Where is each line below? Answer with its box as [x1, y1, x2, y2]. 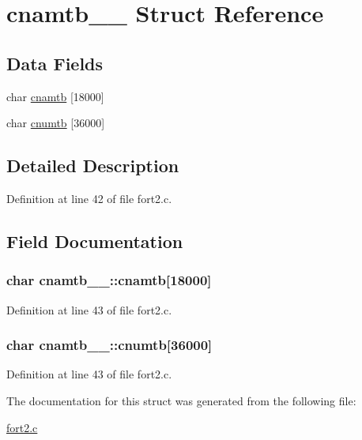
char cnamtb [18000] [6, 88, 104, 104]
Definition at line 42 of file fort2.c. [6, 190, 172, 206]
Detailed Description [6, 153, 179, 178]
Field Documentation [6, 228, 183, 253]
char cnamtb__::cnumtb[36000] [6, 335, 213, 355]
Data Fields [6, 51, 104, 75]
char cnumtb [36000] [6, 115, 105, 131]
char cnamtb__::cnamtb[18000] [6, 270, 212, 290]
